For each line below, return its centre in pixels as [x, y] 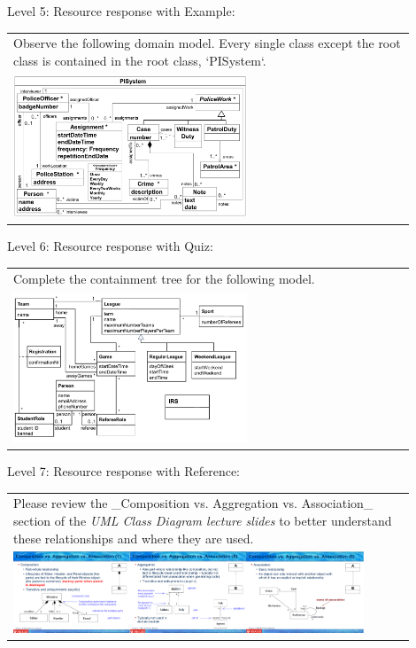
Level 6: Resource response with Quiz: [110, 246]
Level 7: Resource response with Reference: [123, 471]
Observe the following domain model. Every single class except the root [207, 43]
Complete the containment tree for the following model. [164, 278]
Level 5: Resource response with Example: [121, 11]
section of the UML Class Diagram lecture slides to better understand [203, 521]
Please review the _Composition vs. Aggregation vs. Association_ [193, 503]
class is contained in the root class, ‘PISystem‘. [140, 60]
